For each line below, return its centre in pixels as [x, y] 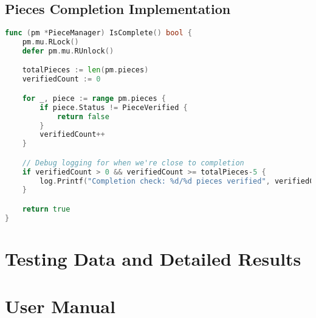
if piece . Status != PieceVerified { [114, 107]
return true [46, 209]
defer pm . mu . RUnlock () [68, 51]
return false [83, 116]
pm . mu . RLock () [50, 42]
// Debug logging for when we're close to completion [133, 163]
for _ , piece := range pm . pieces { [94, 98]
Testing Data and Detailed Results [153, 258]
